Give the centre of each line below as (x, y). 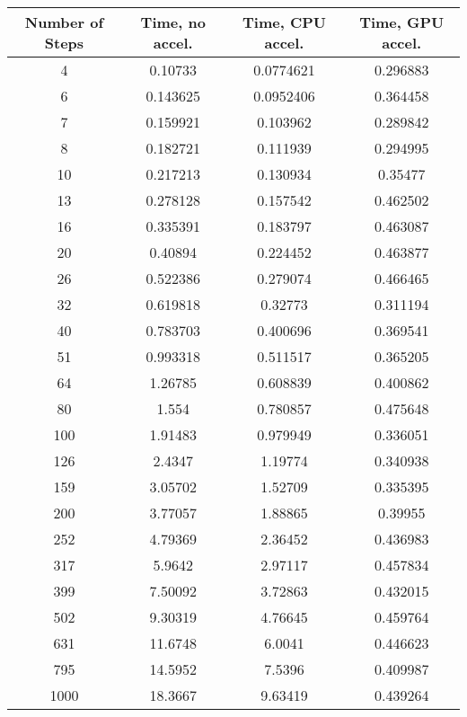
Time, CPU (284, 22)
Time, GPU (402, 22)
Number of (64, 22)
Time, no (173, 22)
